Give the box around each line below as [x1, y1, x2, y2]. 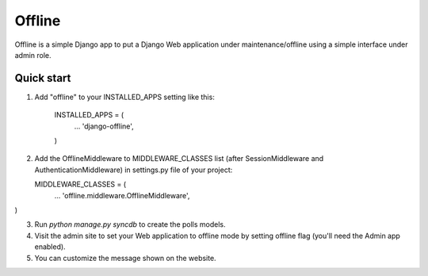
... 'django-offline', [74, 121, 134, 131]
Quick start [14, 71, 71, 85]
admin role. [14, 50, 52, 59]
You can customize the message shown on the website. [34, 253, 217, 263]
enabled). [34, 242, 67, 251]
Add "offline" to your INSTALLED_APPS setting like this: [34, 92, 216, 102]
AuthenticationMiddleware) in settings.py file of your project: [34, 165, 233, 174]
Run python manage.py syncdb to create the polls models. [34, 220, 226, 229]
